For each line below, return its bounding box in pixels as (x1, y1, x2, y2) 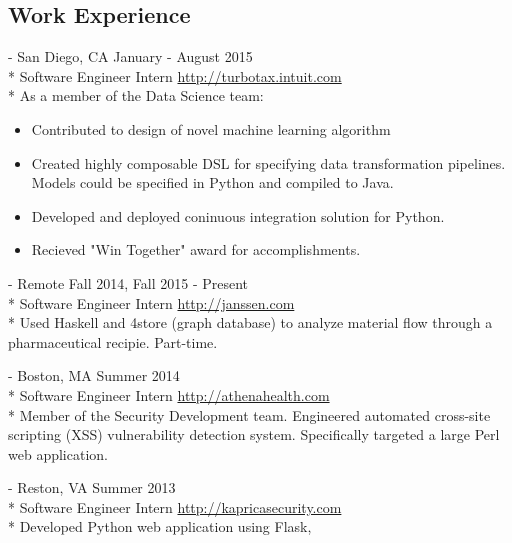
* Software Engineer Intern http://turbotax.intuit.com (8, 65, 342, 86)
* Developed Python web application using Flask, (8, 516, 312, 537)
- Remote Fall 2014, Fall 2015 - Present (8, 272, 249, 293)
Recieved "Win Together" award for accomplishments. (31, 239, 361, 260)
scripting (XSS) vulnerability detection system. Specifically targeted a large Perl (8, 424, 500, 445)
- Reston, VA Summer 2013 (8, 477, 176, 498)
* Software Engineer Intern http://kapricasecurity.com (8, 496, 342, 517)
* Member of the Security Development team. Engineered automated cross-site (8, 404, 491, 425)
